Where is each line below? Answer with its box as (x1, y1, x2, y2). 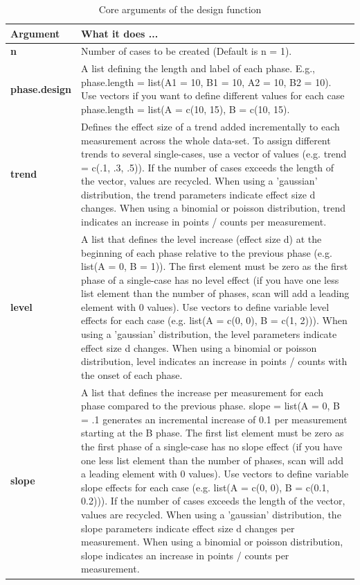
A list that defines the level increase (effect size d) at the (81, 231, 322, 246)
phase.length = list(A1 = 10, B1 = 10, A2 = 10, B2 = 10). (81, 74, 332, 89)
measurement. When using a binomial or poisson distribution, (81, 534, 343, 549)
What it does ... (81, 26, 159, 40)
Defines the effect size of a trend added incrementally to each (81, 119, 340, 133)
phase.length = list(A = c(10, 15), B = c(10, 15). (81, 102, 290, 117)
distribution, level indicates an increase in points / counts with (81, 354, 348, 368)
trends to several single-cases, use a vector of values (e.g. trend (81, 146, 347, 161)
